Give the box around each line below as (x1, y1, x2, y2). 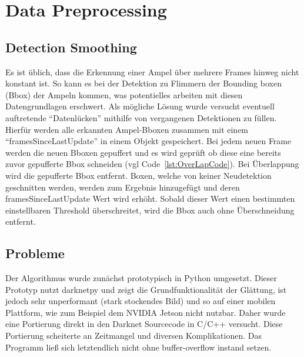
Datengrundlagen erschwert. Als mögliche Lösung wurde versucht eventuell (5, 100, 275, 112)
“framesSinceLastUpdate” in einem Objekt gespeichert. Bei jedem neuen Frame (5, 135, 292, 147)
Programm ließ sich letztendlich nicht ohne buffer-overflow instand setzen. (5, 341, 272, 353)
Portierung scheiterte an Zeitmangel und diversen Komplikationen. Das (5, 329, 262, 342)
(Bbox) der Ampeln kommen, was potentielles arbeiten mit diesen (5, 88, 243, 101)
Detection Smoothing (5, 38, 137, 56)
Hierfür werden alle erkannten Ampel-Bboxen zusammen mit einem (5, 123, 249, 135)
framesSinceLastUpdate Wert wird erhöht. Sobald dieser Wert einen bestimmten (5, 192, 295, 205)
